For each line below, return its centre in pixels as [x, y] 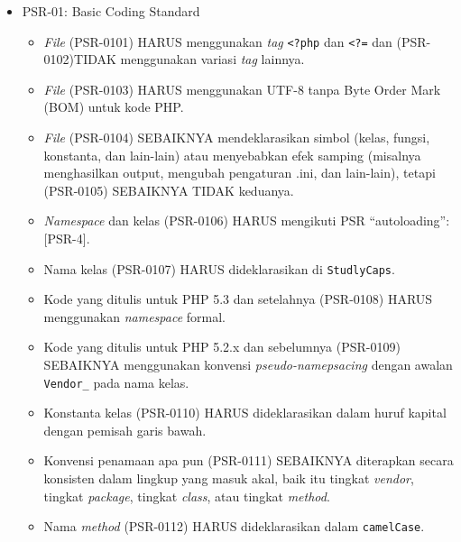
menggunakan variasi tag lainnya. [212, 59]
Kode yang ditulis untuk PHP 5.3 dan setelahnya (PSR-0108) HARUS [238, 299]
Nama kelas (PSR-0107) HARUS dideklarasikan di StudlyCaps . [219, 268]
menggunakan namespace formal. [134, 316]
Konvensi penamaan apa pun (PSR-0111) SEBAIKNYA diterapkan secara [249, 460]
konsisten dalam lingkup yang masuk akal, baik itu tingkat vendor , [229, 478]
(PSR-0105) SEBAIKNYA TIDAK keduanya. [169, 190]
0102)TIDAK [80, 59]
